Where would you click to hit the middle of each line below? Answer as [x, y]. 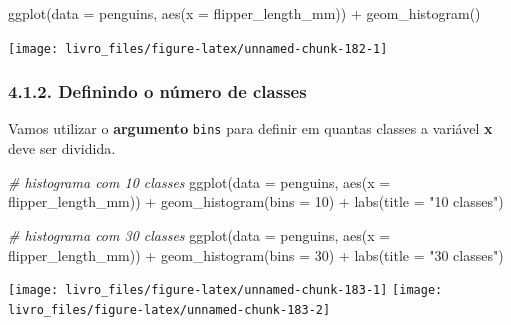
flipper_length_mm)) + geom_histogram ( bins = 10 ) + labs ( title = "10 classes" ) [256, 201]
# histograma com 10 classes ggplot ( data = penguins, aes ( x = [199, 181]
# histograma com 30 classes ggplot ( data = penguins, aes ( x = [199, 234]
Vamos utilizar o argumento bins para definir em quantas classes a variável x [250, 128]
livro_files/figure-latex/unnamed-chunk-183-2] [169, 309]
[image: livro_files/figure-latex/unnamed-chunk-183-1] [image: [225, 290]
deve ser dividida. [62, 148]
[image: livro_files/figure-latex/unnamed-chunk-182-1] [198, 48]
